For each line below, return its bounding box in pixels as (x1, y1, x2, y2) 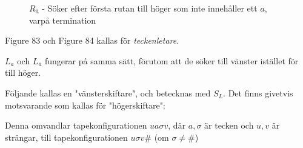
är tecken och (204, 119, 254, 132)
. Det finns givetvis (223, 86, 293, 99)
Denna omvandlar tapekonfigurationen (5, 119, 147, 132)
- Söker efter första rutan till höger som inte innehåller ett (42, 2, 258, 14)
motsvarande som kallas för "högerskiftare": (5, 98, 165, 111)
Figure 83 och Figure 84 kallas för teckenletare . (5, 34, 179, 47)
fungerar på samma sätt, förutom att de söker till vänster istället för (45, 54, 299, 67)
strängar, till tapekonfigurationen (5, 130, 128, 143)
